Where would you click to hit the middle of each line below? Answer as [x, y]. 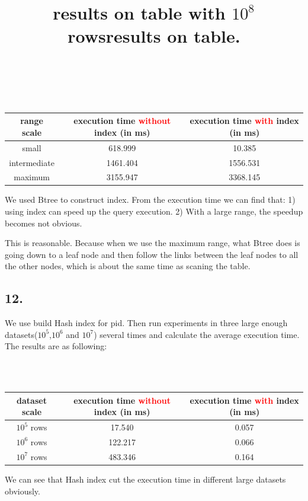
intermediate [32, 162]
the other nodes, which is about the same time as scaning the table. [128, 266]
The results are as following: [56, 346]
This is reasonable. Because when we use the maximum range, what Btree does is [153, 243]
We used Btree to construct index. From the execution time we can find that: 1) [150, 200]
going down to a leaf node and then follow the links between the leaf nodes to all [152, 254]
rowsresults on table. [154, 36]
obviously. [23, 491]
